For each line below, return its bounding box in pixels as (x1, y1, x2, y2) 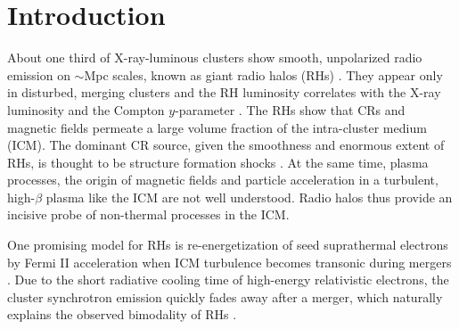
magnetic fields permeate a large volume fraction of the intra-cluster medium (7, 118, 427, 136)
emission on (7, 65, 70, 84)
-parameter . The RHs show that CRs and (175, 100, 406, 119)
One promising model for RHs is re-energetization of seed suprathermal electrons (7, 235, 448, 254)
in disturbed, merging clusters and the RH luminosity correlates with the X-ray (7, 83, 441, 102)
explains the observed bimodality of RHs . (7, 305, 237, 324)
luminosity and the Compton (7, 100, 165, 119)
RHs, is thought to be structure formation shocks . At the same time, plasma (7, 152, 429, 171)
